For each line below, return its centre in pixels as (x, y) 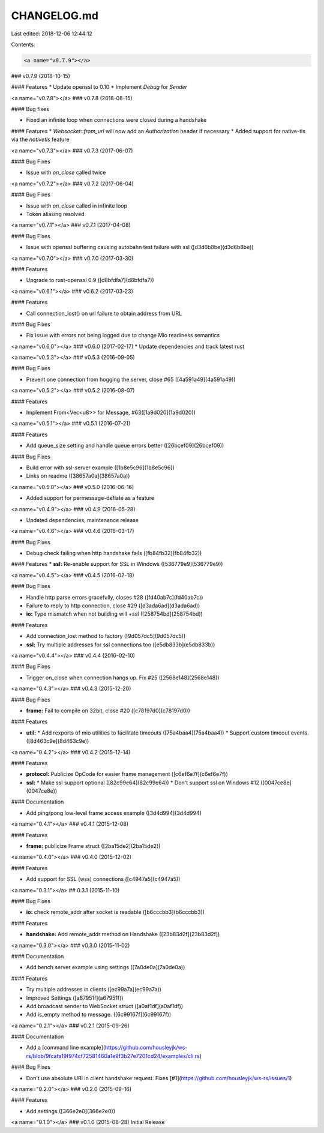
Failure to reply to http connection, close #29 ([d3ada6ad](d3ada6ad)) (113, 606)
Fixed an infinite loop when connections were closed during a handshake (116, 120)
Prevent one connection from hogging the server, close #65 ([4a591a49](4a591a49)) (131, 379)
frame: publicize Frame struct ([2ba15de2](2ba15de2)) (93, 846)
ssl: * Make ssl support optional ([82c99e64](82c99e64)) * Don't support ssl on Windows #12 (143, 783)
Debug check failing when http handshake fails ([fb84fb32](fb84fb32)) (114, 553)
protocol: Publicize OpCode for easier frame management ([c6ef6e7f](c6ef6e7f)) (127, 774)
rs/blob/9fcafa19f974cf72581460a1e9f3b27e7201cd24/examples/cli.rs (113, 1056)
